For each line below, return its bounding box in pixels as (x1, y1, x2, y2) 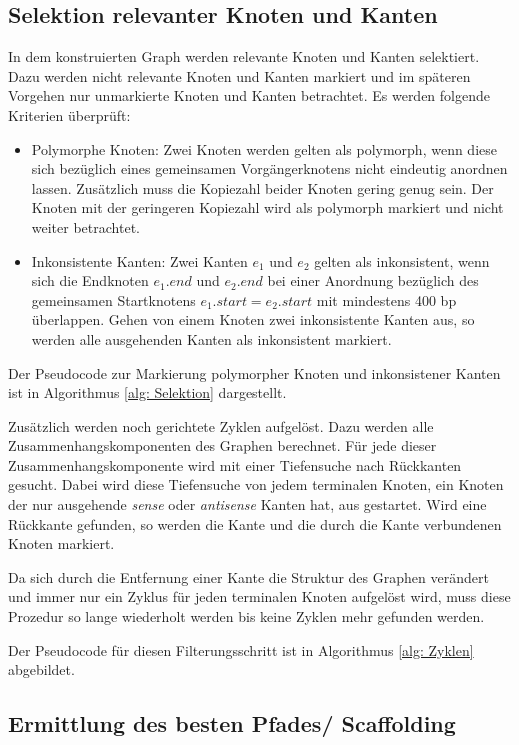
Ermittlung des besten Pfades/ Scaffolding (8, 708, 456, 739)
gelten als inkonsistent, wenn (314, 250, 490, 271)
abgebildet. (8, 659, 75, 680)
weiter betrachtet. (31, 216, 140, 237)
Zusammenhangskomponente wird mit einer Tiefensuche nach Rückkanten (8, 454, 462, 475)
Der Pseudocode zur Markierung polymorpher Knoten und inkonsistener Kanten (8, 362, 501, 383)
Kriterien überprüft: (8, 104, 131, 125)
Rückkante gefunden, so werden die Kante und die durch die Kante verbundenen (8, 513, 502, 534)
